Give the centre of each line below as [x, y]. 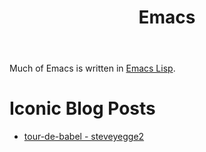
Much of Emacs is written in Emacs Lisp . [92, 68]
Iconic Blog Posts [82, 108]
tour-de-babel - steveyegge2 [84, 137]
